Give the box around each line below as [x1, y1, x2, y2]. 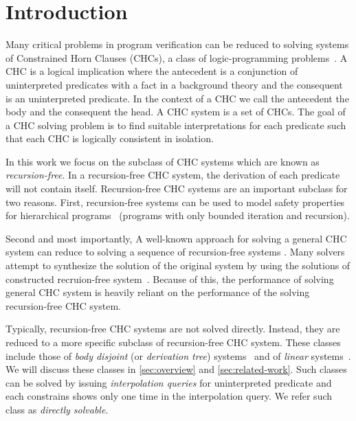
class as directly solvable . [5, 402, 109, 416]
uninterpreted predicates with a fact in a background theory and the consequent [5, 77, 343, 91]
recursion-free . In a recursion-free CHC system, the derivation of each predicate [5, 168, 340, 182]
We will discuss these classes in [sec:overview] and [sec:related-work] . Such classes [5, 362, 347, 376]
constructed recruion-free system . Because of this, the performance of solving [5, 271, 334, 286]
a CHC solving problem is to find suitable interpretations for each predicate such [5, 117, 346, 132]
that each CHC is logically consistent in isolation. [5, 131, 214, 146]
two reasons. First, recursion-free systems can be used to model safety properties [5, 194, 345, 209]
